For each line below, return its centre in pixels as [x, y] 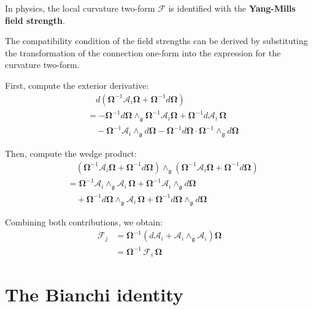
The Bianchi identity [94, 294]
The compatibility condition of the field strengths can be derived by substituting [156, 41]
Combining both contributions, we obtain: [84, 221]
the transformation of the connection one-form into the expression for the [143, 52]
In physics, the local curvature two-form [80, 8]
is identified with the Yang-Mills [232, 8]
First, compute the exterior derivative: [77, 85]
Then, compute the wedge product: [71, 153]
